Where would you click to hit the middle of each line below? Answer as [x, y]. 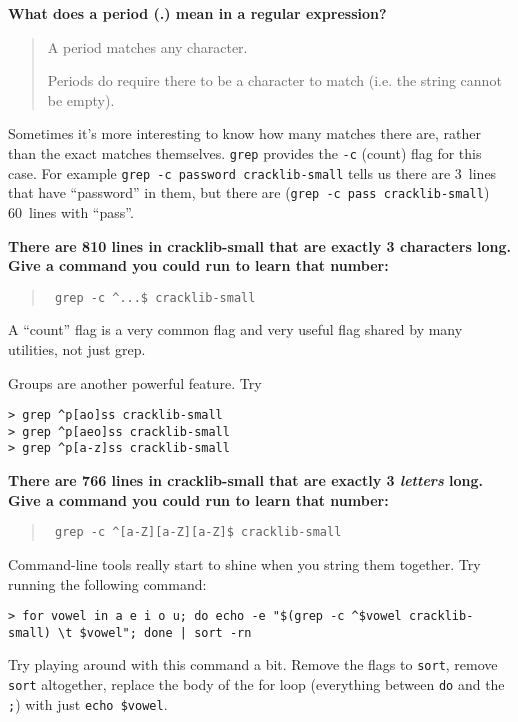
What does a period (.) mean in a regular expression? [197, 13]
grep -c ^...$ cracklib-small [155, 297]
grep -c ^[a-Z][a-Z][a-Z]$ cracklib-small [198, 532]
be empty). [81, 99]
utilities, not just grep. [77, 348]
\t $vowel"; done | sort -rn [155, 632]
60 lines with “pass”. [71, 211]
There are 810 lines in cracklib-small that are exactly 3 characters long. [260, 245]
